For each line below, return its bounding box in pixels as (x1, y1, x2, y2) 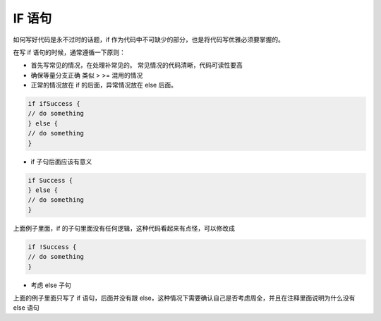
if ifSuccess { (28, 99, 80, 108)
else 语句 (13, 303, 40, 312)
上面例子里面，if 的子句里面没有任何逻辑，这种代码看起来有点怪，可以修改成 (13, 224, 236, 232)
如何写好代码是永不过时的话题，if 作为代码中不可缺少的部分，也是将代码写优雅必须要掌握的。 (13, 35, 285, 44)
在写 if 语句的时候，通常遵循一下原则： (13, 48, 126, 56)
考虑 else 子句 (30, 281, 71, 289)
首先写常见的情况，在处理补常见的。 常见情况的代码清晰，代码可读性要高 (30, 61, 243, 70)
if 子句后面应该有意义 (30, 157, 92, 166)
